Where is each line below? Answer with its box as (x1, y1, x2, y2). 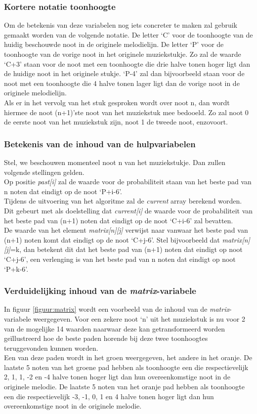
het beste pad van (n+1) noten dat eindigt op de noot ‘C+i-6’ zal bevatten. (4, 215, 233, 225)
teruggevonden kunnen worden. (4, 342, 98, 353)
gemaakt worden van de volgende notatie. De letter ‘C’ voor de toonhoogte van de (4, 29, 253, 40)
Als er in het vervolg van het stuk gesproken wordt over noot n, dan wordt (4, 97, 230, 107)
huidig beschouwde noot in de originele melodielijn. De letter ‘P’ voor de (4, 39, 224, 49)
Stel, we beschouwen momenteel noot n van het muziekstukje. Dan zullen (4, 157, 225, 167)
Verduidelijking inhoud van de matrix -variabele (4, 285, 196, 297)
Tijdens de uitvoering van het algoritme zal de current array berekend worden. (4, 196, 242, 206)
